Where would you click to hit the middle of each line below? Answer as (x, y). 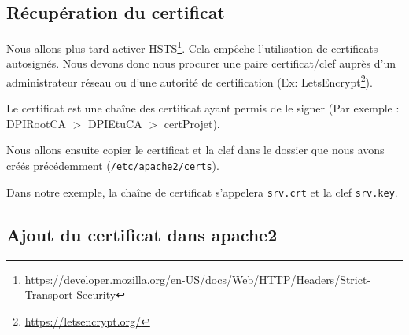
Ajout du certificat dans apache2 (142, 234)
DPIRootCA (37, 123)
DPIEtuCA (115, 123)
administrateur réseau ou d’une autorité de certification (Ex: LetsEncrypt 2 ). (190, 81)
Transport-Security (70, 295)
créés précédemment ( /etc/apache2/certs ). (113, 166)
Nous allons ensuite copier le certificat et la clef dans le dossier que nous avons (195, 150)
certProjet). (192, 123)
